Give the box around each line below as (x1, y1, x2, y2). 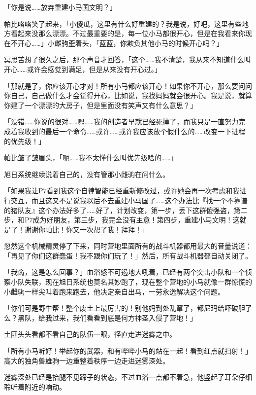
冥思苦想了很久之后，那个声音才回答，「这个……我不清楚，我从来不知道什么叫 (4, 54, 251, 65)
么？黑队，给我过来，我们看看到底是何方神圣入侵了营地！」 (4, 312, 197, 323)
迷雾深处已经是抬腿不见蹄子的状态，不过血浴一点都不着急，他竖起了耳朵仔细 (4, 372, 252, 382)
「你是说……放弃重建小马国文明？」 (4, 2, 117, 12)
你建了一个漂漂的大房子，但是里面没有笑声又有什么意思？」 (4, 100, 197, 110)
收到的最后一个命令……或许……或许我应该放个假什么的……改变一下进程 (24, 126, 246, 136)
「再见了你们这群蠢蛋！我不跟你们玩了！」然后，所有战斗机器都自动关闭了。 (4, 250, 252, 260)
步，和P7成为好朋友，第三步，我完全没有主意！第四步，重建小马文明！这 (4, 215, 240, 225)
